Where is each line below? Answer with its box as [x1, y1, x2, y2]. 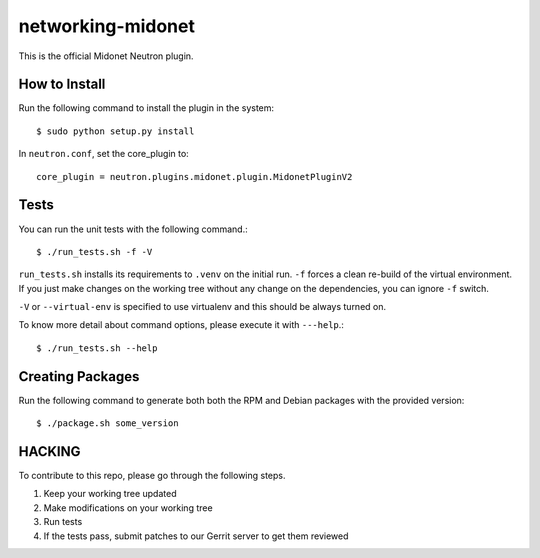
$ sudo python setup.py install [36, 125, 195, 137]
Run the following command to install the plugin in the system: [18, 102, 275, 114]
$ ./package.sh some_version [36, 418, 179, 429]
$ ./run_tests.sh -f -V [36, 246, 153, 257]
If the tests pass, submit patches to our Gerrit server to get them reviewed [43, 530, 349, 542]
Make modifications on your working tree [43, 501, 214, 514]
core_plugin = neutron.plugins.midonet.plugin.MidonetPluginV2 [36, 171, 353, 182]
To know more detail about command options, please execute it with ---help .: [18, 319, 345, 331]
